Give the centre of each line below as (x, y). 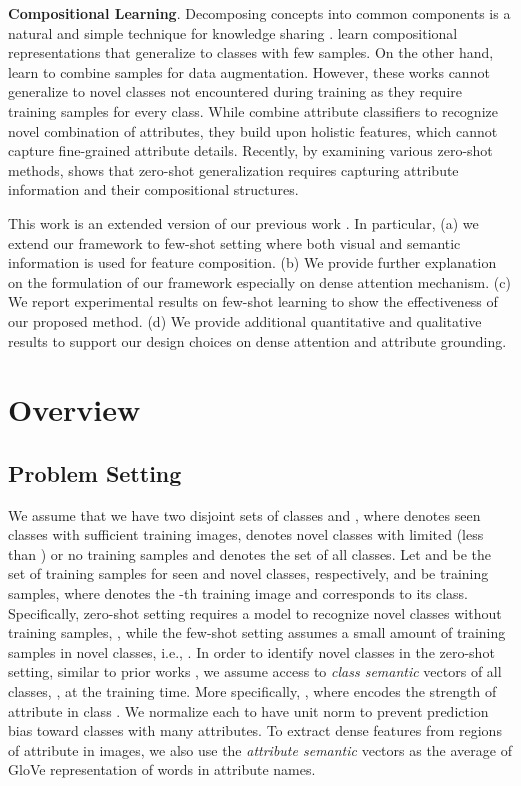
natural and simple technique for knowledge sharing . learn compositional (233, 32)
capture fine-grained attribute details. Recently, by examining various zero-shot (250, 150)
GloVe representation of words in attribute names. (162, 769)
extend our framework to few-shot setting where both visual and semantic (234, 242)
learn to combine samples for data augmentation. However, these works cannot (249, 71)
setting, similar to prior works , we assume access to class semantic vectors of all (255, 671)
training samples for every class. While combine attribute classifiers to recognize (253, 110)
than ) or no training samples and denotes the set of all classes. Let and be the (249, 553)
